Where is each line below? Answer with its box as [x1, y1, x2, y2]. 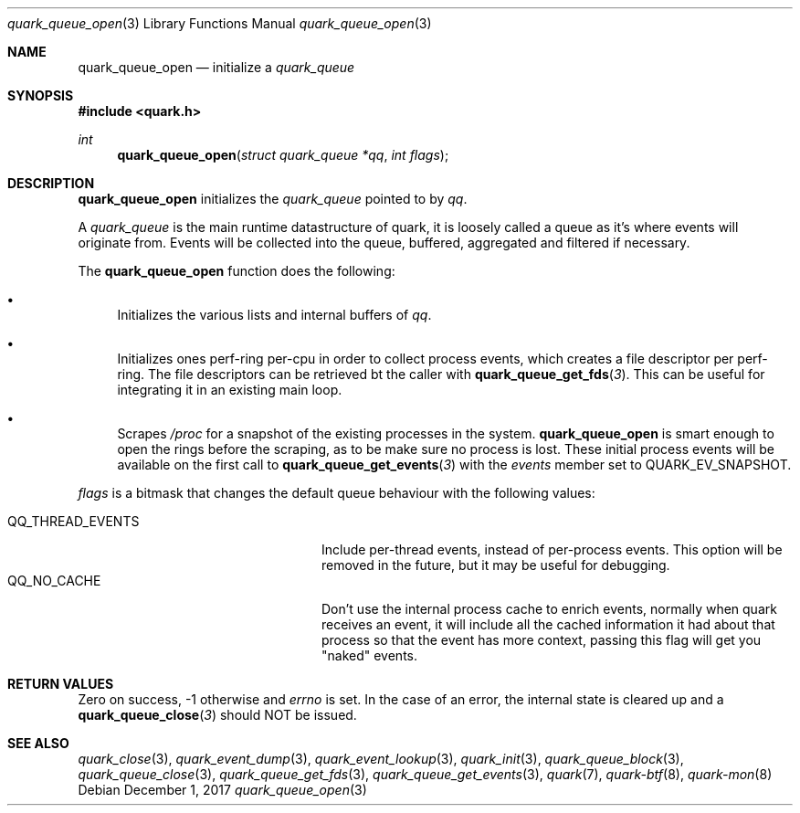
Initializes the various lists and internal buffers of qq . [117, 307, 432, 322]
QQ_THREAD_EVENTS [7, 513, 140, 529]
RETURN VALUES [7, 676, 114, 692]
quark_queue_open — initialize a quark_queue [78, 59, 355, 75]
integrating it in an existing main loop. [117, 382, 342, 397]
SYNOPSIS [7, 88, 74, 103]
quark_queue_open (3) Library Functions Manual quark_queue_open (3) [7, 16, 432, 31]
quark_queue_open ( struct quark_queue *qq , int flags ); [117, 147, 449, 163]
